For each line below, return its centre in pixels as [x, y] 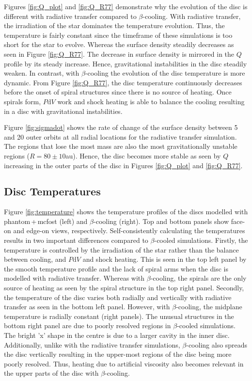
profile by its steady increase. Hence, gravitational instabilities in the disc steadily [126, 63]
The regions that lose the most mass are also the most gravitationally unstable [121, 146]
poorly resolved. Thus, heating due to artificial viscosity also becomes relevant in [124, 363]
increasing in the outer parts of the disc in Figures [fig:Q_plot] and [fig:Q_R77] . [123, 165]
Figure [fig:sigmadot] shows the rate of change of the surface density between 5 [121, 127]
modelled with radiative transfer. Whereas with [74, 278]
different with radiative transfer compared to [70, 16]
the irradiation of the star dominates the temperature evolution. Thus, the [114, 25]
